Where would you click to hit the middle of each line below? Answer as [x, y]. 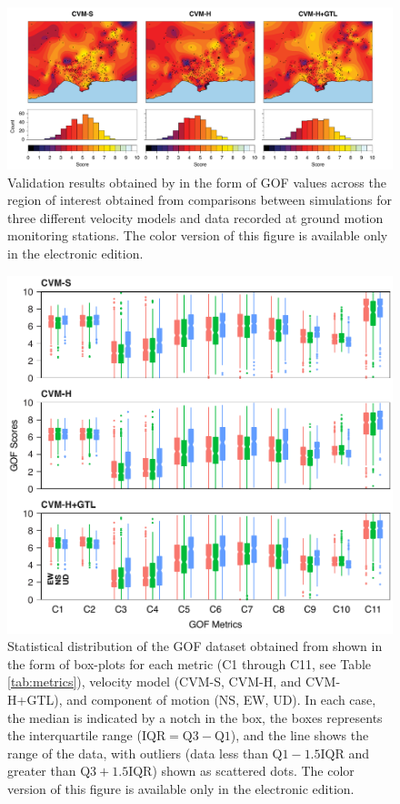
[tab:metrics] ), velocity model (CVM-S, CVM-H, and [155, 682]
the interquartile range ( [75, 735]
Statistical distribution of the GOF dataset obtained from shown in [195, 646]
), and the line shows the [300, 735]
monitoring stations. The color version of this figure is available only [198, 235]
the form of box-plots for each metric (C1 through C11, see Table [190, 663]
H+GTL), [35, 699]
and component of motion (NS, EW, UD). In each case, [221, 699]
